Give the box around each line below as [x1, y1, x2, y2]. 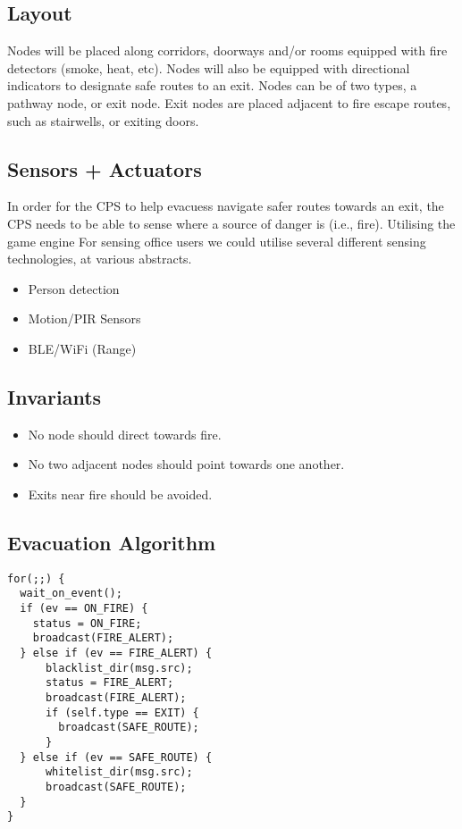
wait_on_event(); [20, 587, 122, 600]
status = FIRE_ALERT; [45, 676, 174, 690]
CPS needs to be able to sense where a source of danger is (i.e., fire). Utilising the [7, 214, 456, 232]
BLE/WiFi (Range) [28, 339, 137, 357]
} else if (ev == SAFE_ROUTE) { [20, 750, 213, 764]
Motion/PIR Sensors [28, 309, 141, 328]
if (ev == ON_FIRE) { [20, 602, 148, 615]
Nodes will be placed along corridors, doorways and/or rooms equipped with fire [7, 41, 448, 60]
